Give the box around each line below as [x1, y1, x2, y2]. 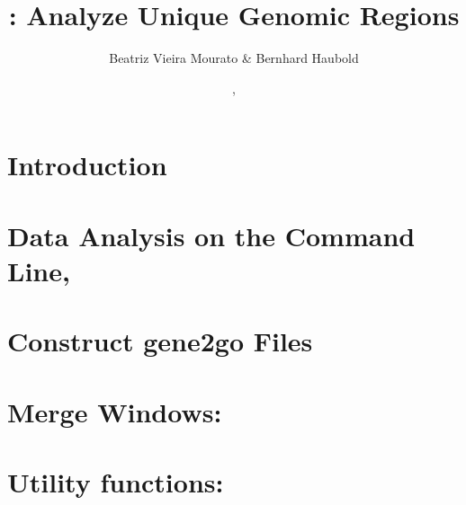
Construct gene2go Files [7, 323, 313, 359]
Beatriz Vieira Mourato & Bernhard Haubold [109, 49, 359, 67]
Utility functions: [7, 464, 224, 500]
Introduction [7, 146, 167, 183]
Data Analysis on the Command [7, 217, 416, 253]
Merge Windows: [7, 393, 222, 430]
